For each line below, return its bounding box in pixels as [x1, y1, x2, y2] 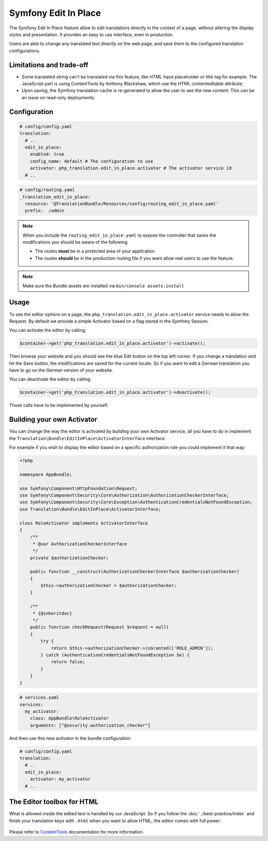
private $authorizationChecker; [30, 555, 109, 561]
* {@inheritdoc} [32, 610, 72, 616]
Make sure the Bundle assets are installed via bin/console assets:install [22, 283, 185, 289]
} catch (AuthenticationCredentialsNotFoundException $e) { [40, 652, 190, 658]
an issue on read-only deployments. [21, 94, 95, 100]
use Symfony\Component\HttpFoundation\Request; [19, 485, 137, 491]
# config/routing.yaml [19, 187, 75, 193]
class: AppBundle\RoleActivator [30, 715, 109, 721]
